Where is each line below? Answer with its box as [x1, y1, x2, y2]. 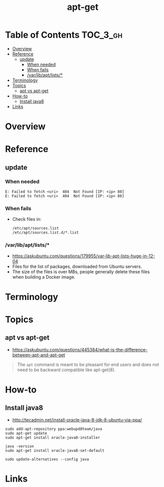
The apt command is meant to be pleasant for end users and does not [17, 361, 159, 367]
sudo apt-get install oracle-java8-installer [5, 435, 100, 440]
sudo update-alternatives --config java [5, 457, 90, 462]
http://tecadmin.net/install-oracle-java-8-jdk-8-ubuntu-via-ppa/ [12, 417, 142, 423]
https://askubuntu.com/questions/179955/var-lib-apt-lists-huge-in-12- [12, 253, 155, 259]
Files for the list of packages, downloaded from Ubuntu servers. [12, 263, 142, 269]
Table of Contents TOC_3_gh [5, 29, 123, 41]
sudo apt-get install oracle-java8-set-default [5, 448, 105, 453]
